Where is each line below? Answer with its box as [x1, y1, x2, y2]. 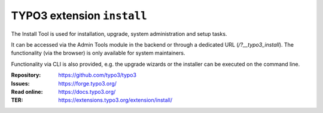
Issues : [11, 80, 30, 87]
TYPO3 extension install [11, 9, 148, 22]
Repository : [11, 72, 41, 79]
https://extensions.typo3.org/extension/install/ [58, 96, 173, 104]
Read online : [11, 88, 43, 95]
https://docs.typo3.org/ [58, 88, 116, 95]
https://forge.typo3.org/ [58, 80, 117, 87]
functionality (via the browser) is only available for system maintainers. [11, 50, 185, 57]
